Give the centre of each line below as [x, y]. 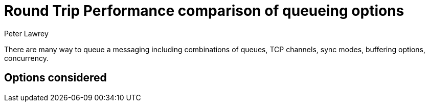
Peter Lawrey [26, 33]
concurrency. [26, 58]
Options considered [55, 78]
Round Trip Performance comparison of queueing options [204, 11]
